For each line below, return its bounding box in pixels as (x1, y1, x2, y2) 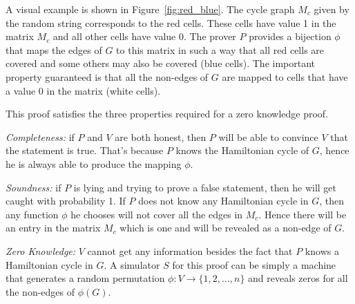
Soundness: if (6, 180, 61, 194)
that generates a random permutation (6, 271, 165, 285)
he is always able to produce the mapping (6, 156, 182, 171)
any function (6, 207, 59, 221)
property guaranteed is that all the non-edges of (6, 69, 209, 84)
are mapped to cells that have (222, 69, 348, 84)
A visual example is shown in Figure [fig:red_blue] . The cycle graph (6, 2, 295, 16)
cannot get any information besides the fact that (87, 243, 293, 258)
